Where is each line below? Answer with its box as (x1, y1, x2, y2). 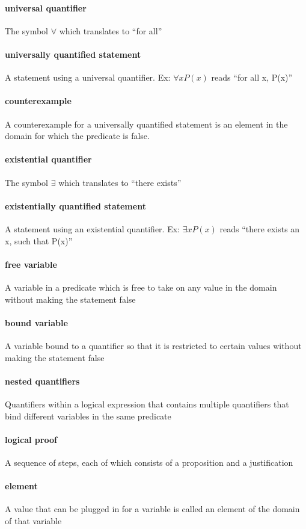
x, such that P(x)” (5, 234, 73, 247)
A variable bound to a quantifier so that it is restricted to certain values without (5, 339, 302, 351)
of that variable (5, 514, 62, 527)
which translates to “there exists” (58, 176, 182, 188)
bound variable (5, 316, 68, 329)
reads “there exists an (219, 222, 300, 235)
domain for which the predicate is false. (5, 129, 150, 142)
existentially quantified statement (5, 199, 146, 212)
